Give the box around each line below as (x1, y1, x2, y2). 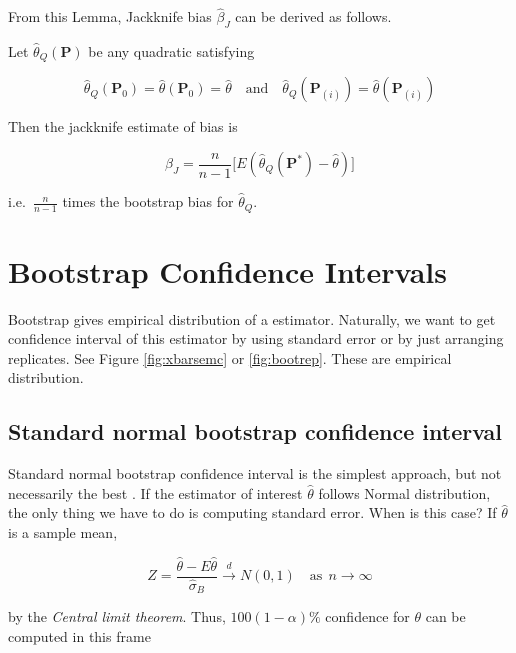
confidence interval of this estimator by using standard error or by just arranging (8, 328, 504, 349)
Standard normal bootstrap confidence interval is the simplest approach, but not (8, 463, 502, 484)
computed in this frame (8, 625, 151, 646)
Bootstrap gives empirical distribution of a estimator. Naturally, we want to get (8, 308, 496, 329)
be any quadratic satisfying (88, 41, 255, 62)
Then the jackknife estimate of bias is (8, 116, 238, 137)
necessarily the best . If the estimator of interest (8, 482, 303, 503)
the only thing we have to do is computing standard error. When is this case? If (8, 502, 497, 523)
